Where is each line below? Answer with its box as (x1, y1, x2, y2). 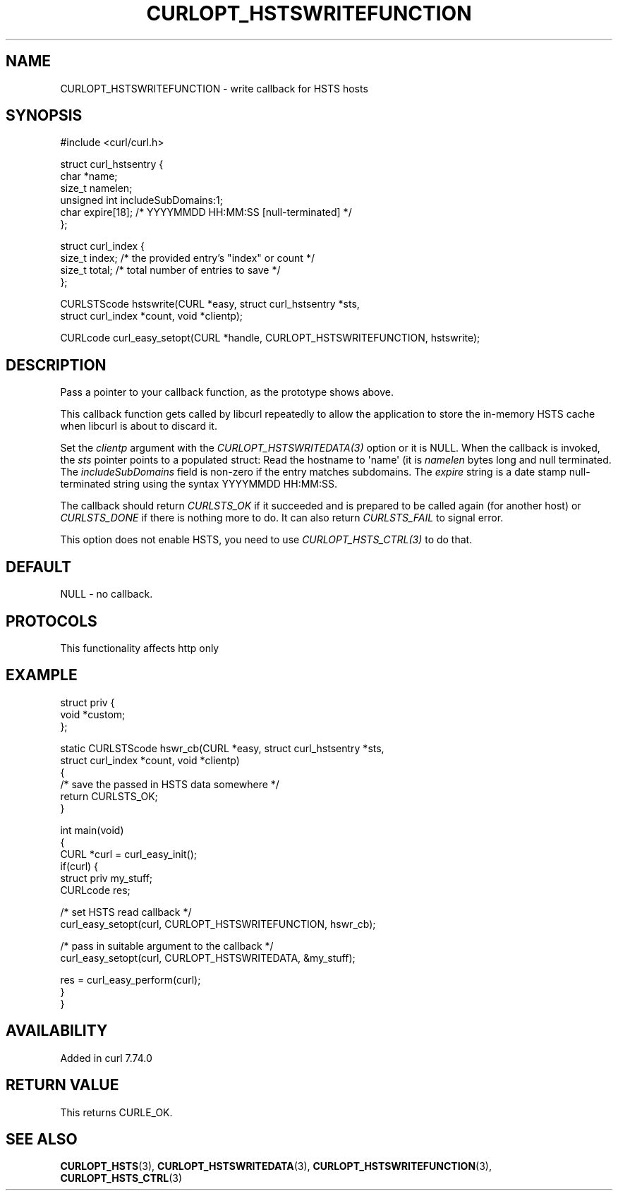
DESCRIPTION (6, 356, 107, 374)
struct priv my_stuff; (60, 871, 153, 884)
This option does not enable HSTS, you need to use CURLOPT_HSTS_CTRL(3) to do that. (60, 533, 473, 546)
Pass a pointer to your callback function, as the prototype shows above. (60, 386, 394, 399)
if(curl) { (60, 859, 99, 872)
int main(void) (60, 823, 124, 836)
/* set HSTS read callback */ (60, 905, 192, 918)
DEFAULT (6, 557, 71, 576)
